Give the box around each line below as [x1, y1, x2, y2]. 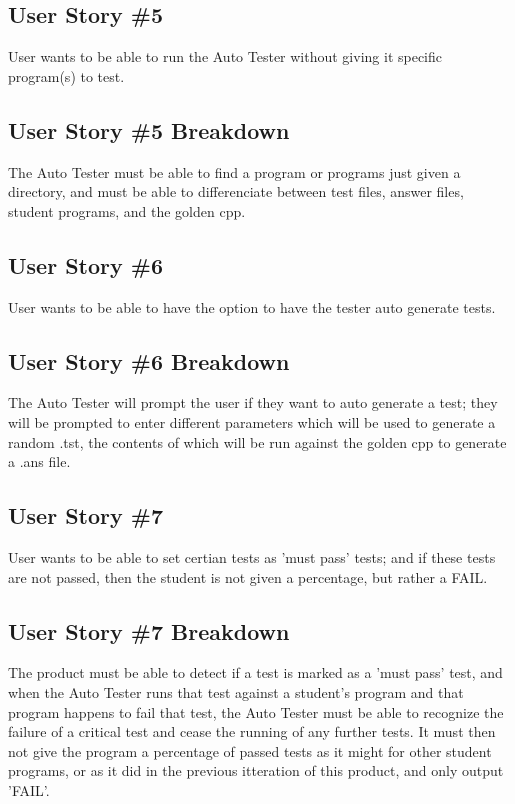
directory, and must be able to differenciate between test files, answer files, [8, 181, 464, 202]
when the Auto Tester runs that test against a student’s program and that [8, 681, 464, 702]
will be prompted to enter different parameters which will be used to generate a [8, 411, 496, 432]
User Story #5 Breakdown [8, 114, 290, 145]
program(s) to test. [8, 65, 125, 86]
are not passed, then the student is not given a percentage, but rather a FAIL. [8, 566, 488, 587]
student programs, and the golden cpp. [8, 200, 246, 221]
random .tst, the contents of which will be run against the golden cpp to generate [8, 431, 507, 452]
